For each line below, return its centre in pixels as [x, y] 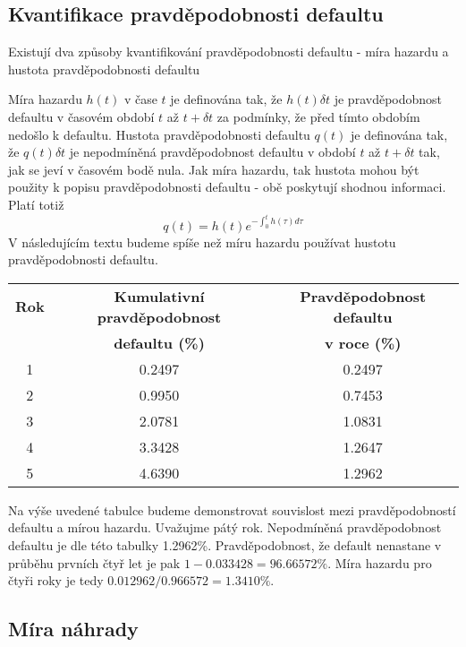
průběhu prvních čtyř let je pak [94, 562]
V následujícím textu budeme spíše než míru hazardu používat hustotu [202, 242]
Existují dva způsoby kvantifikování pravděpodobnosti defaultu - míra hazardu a [229, 52]
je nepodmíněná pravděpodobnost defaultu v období [212, 152]
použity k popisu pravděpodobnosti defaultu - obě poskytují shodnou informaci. [227, 187]
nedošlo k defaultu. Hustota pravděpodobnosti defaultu [159, 134]
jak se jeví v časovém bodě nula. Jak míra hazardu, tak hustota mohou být [214, 169]
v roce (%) [363, 342]
